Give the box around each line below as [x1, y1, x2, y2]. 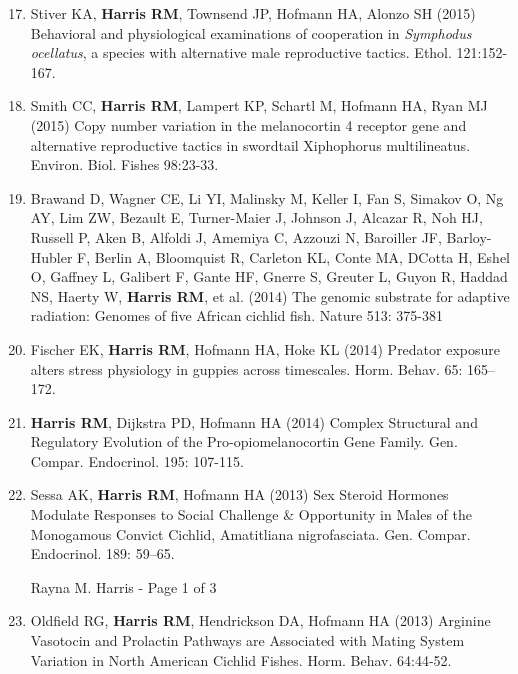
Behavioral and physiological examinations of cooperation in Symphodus [30, 22, 472, 43]
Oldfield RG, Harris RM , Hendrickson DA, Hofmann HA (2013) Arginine [30, 610, 491, 631]
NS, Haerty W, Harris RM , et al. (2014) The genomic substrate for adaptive [30, 285, 510, 306]
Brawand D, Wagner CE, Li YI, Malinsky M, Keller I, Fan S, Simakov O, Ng [30, 187, 504, 208]
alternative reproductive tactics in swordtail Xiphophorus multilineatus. [30, 134, 471, 155]
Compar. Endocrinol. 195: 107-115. [30, 450, 244, 471]
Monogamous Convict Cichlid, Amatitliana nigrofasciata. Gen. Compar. [30, 523, 471, 544]
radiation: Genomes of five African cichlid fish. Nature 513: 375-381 [30, 305, 444, 326]
